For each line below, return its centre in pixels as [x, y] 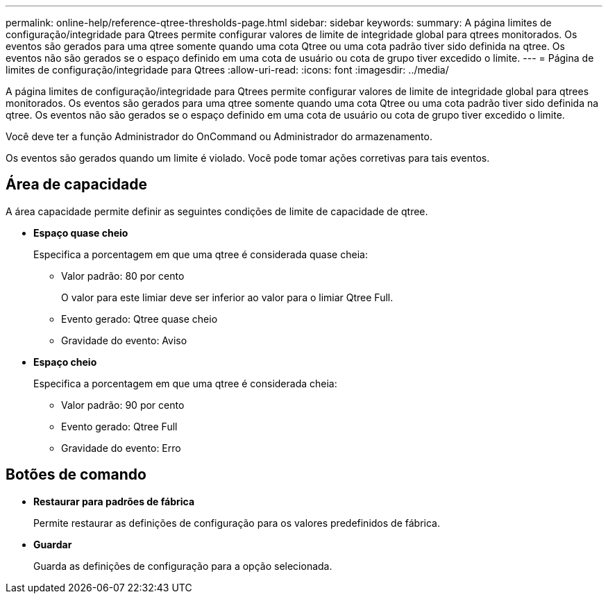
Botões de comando [76, 475]
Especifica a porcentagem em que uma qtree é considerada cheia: [185, 383]
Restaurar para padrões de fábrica [114, 501]
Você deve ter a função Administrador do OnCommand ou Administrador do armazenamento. [219, 136]
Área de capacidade [76, 185]
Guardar [53, 544]
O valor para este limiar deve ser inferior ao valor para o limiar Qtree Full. [227, 297]
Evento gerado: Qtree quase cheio [140, 319]
